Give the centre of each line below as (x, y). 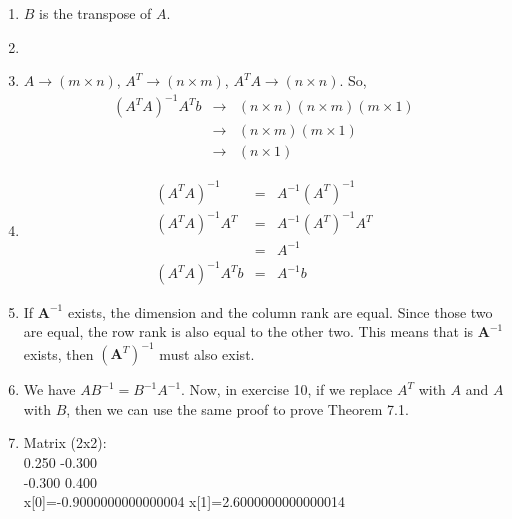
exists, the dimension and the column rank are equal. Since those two (280, 311)
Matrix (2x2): (65, 442)
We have (49, 389)
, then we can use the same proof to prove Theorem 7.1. (237, 408)
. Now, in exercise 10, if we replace (287, 389)
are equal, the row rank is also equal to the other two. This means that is (248, 331)
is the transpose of (95, 13)
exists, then (58, 353)
